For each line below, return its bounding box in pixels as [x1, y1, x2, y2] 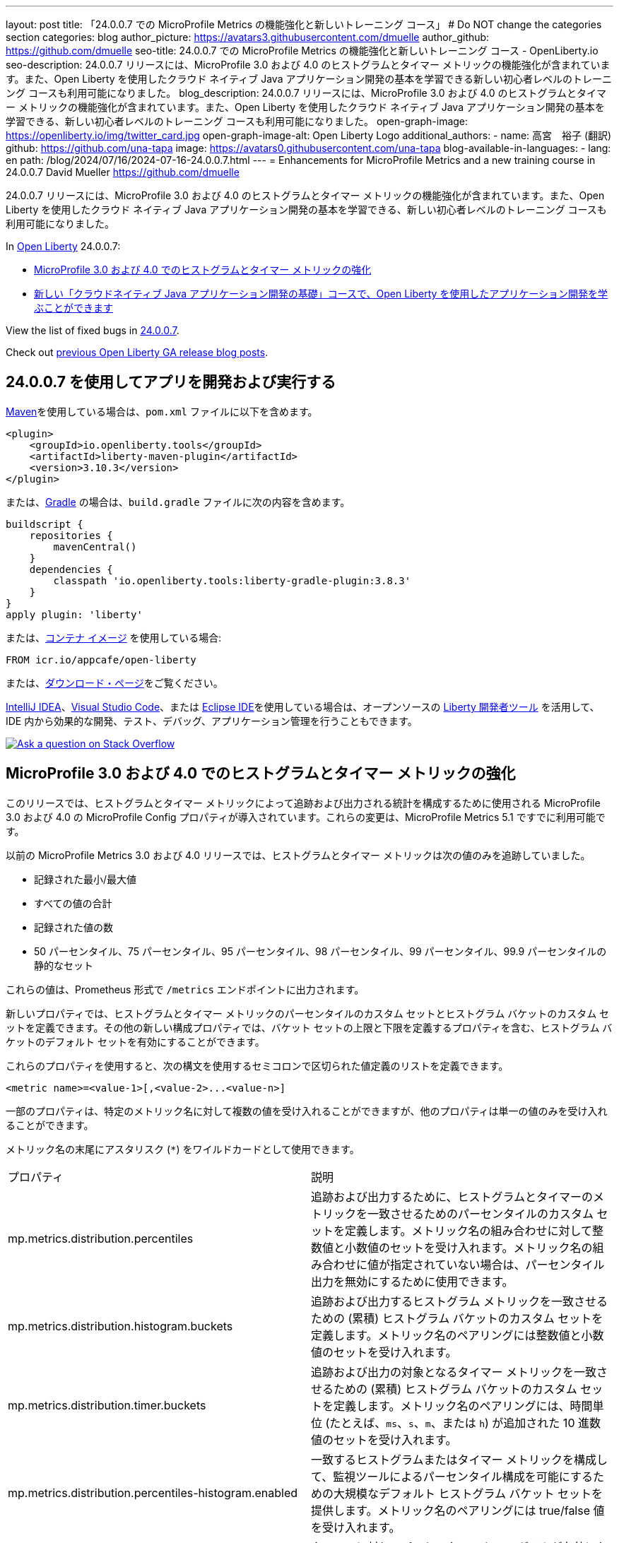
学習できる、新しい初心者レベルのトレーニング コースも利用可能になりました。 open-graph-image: [6, 115, 468, 127]
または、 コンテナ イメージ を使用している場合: [6, 631, 222, 644]
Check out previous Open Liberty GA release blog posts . [6, 346, 269, 358]
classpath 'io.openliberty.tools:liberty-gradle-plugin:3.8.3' [53, 574, 411, 586]
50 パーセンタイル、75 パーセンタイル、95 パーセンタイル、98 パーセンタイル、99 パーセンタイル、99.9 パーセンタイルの [34, 945, 607, 957]
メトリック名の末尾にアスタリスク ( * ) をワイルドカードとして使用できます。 [6, 1142, 360, 1155]
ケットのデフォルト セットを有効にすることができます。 [6, 1035, 265, 1048]
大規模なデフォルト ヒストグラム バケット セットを [334, 1486, 603, 1501]
